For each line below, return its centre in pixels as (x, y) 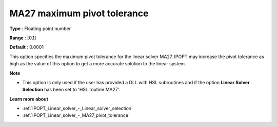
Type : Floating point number (40, 29)
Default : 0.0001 (26, 47)
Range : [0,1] (23, 38)
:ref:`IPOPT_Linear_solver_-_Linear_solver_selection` (78, 108)
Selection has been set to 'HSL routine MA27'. (71, 90)
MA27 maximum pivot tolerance (79, 13)
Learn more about (29, 99)
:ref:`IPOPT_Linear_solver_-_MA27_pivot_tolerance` (76, 115)
